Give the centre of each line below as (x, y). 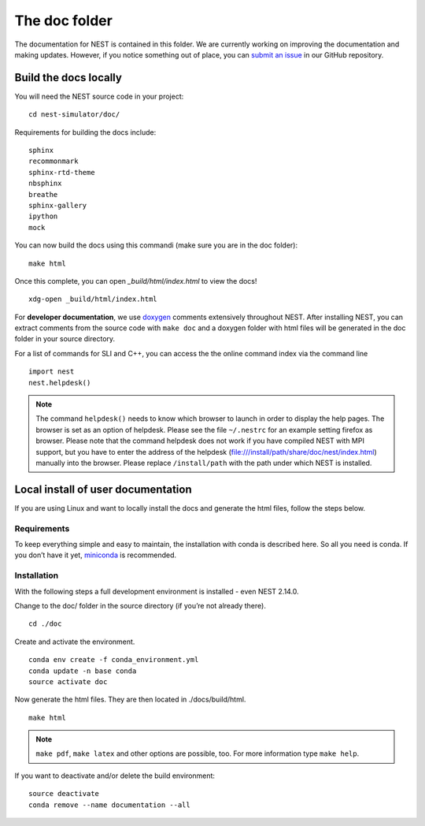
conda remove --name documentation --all (109, 805)
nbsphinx (45, 184)
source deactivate (64, 794)
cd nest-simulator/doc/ (74, 115)
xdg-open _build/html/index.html (93, 299)
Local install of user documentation (103, 489)
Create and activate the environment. (75, 642)
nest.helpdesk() (60, 383)
